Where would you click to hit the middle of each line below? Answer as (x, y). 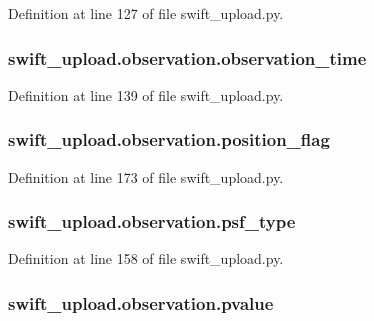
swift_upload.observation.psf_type (152, 221)
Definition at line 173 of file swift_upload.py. (146, 176)
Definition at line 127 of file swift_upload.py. (146, 13)
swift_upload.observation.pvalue (141, 302)
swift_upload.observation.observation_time (187, 57)
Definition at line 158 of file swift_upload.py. (146, 258)
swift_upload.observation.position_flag (169, 139)
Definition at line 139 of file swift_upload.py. (146, 94)
